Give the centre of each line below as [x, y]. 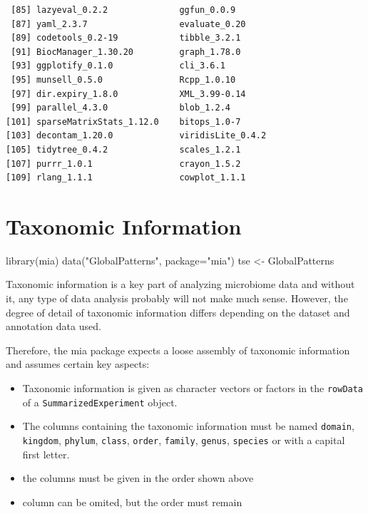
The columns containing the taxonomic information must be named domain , [188, 426]
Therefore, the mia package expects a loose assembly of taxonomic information [178, 350]
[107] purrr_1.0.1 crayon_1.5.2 [123, 164]
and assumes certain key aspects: [78, 364]
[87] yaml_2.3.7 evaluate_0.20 [128, 24]
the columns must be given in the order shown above [138, 478]
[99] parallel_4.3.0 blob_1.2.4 [121, 108]
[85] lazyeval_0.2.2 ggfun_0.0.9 [123, 10]
